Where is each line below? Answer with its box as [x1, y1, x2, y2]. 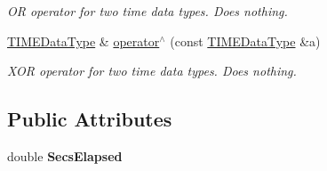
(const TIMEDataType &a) [170, 31, 321, 50]
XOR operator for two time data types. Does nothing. [7, 61, 297, 80]
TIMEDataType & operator [7, 31, 160, 50]
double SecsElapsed [7, 146, 123, 165]
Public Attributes [7, 105, 172, 133]
